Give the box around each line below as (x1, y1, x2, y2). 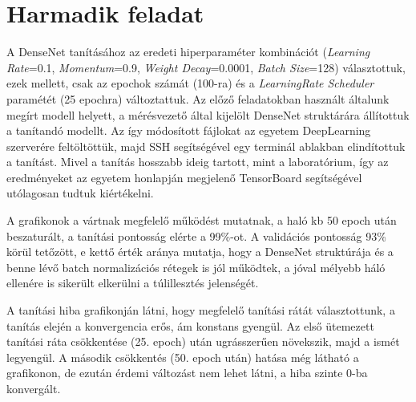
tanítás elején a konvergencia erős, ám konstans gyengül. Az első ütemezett (6, 317, 374, 334)
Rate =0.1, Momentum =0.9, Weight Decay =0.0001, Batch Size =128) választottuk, (6, 59, 406, 75)
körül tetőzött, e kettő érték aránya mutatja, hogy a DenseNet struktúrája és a (6, 243, 394, 260)
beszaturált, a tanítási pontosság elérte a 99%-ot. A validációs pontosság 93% (6, 227, 386, 244)
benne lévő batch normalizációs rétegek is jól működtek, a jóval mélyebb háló (6, 258, 386, 275)
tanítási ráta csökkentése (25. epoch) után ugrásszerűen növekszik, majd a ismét (6, 333, 400, 350)
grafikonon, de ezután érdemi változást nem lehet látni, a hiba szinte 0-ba (6, 364, 368, 381)
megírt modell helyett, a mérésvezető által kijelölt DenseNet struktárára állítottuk (6, 106, 410, 123)
